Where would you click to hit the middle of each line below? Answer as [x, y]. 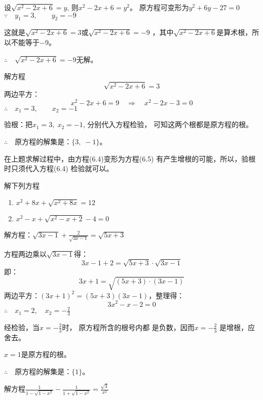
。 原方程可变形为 [159, 7]
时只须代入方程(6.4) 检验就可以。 [59, 168]
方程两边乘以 [25, 253]
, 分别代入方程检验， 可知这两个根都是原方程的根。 [168, 124]
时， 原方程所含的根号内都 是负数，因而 [128, 327]
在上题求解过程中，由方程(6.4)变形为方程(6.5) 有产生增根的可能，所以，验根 [130, 158]
